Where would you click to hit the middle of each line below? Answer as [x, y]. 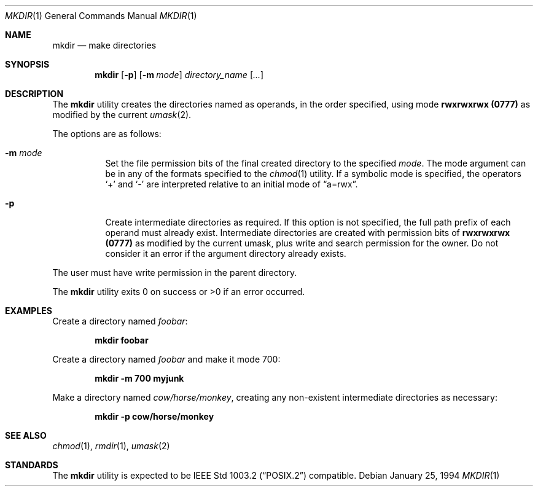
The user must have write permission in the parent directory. [175, 273]
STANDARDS [32, 465]
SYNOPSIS [27, 64]
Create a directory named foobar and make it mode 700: [166, 359]
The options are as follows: [107, 134]
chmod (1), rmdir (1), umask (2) [111, 446]
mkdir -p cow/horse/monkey [154, 416]
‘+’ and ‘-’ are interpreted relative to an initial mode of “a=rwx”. [232, 184]
